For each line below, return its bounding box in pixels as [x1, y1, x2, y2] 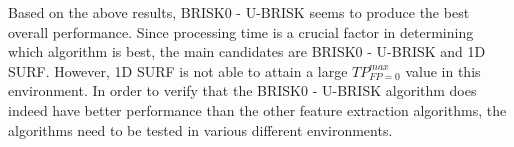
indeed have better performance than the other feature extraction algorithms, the [8, 99, 507, 120]
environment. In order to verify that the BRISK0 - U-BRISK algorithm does [8, 80, 477, 101]
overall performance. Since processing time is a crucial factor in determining [8, 21, 474, 42]
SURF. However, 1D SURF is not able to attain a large [8, 60, 348, 81]
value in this [405, 60, 481, 81]
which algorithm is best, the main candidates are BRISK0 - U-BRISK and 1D [8, 41, 486, 62]
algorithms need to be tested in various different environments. [8, 119, 393, 140]
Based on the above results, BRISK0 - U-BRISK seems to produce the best [8, 2, 470, 22]
